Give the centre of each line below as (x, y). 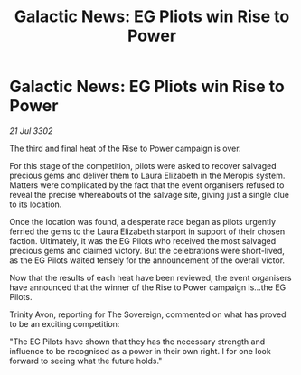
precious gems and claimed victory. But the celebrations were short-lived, (147, 250)
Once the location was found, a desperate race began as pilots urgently (143, 221)
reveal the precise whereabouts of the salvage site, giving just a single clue (149, 194)
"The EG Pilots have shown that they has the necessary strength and (137, 342)
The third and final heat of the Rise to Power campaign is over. (125, 148)
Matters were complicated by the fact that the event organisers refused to (147, 185)
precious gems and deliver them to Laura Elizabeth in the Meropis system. (147, 175)
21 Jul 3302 (31, 131)
